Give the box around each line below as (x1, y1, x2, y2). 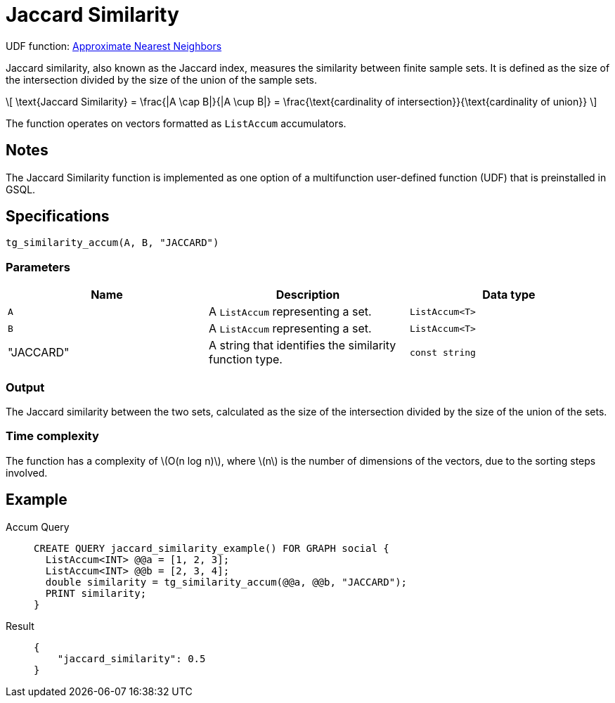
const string (409, 347, 476, 358)
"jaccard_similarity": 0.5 (57, 652, 206, 664)
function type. (208, 352, 283, 367)
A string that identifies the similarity (208, 338, 396, 353)
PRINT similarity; (45, 587, 147, 599)
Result (6, 619, 34, 632)
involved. (6, 466, 48, 479)
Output (6, 380, 45, 394)
